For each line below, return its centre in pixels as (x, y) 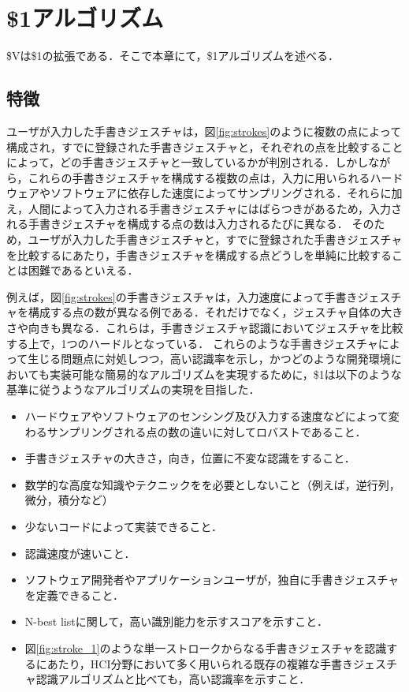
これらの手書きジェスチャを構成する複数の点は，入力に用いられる (199, 177)
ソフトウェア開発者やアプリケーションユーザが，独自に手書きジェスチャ (212, 580)
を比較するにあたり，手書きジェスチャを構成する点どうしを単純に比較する (199, 254)
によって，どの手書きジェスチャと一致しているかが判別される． (171, 162)
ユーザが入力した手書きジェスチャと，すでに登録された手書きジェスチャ (215, 239)
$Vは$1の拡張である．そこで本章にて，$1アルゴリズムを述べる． (173, 56)
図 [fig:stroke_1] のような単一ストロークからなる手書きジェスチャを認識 (206, 647)
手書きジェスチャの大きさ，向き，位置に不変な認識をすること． (190, 458)
